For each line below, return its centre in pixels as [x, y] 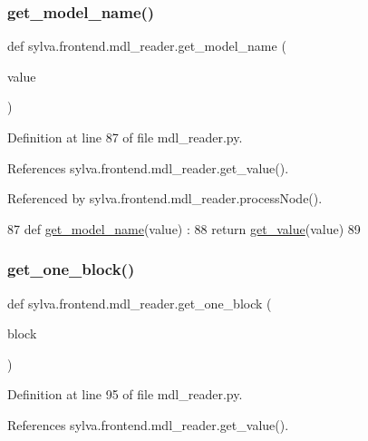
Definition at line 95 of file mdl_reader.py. [125, 394]
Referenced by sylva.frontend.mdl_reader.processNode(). [165, 198]
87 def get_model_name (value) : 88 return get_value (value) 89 [184, 228]
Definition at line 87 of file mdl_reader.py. [125, 137]
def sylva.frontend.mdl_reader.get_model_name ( [147, 46]
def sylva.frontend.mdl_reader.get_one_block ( [140, 303]
